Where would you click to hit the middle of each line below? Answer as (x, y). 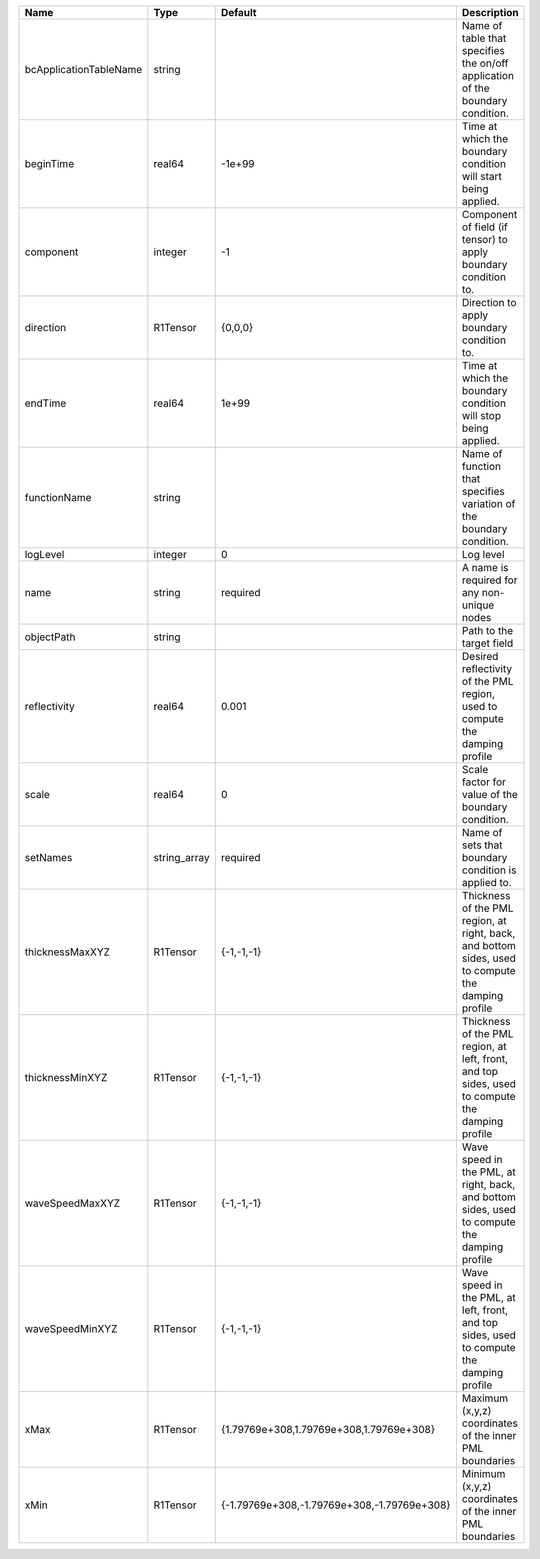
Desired (480, 656)
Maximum (485, 1398)
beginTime (49, 163)
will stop (481, 415)
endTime (45, 403)
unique (478, 605)
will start (481, 176)
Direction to (489, 302)
